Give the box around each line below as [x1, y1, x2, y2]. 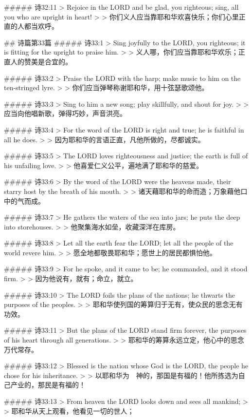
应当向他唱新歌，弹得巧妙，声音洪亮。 [4, 108, 126, 118]
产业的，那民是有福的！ [10, 380, 86, 390]
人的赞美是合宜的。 [10, 56, 72, 66]
